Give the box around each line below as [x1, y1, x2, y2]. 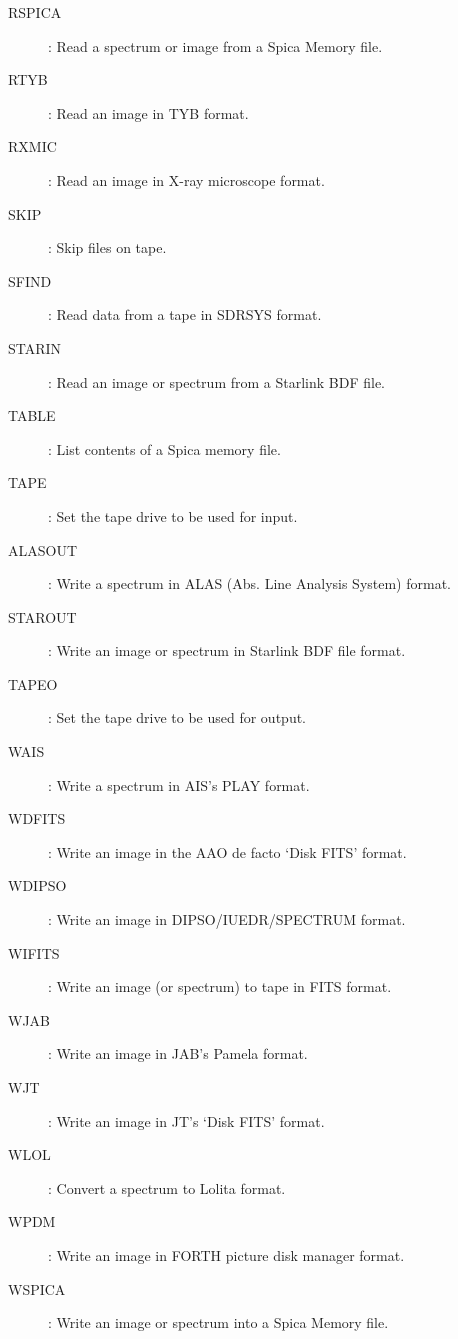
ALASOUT [8, 539, 78, 560]
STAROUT [8, 606, 77, 627]
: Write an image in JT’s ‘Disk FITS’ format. [48, 1110, 325, 1131]
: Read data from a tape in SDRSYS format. [48, 304, 322, 325]
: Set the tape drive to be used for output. [48, 707, 307, 728]
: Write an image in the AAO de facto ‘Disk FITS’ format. [48, 841, 407, 862]
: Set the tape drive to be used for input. [48, 505, 298, 526]
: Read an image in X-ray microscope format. [48, 169, 325, 190]
